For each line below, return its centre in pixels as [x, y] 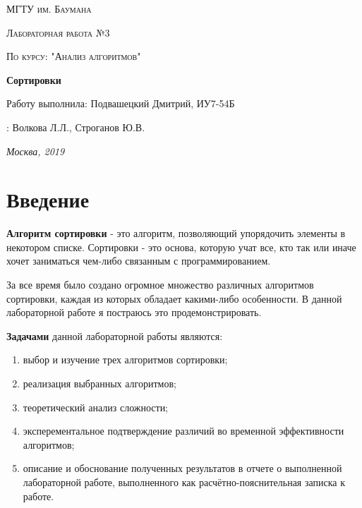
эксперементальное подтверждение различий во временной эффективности [183, 431]
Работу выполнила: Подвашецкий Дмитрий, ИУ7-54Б [121, 103]
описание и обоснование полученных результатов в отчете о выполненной [182, 468]
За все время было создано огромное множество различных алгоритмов [160, 285]
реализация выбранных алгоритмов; [99, 383]
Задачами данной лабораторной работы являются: [115, 335]
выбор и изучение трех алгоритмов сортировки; [125, 359]
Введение [48, 199]
